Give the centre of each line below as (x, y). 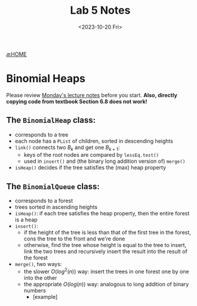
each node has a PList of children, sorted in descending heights (94, 141)
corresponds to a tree (41, 134)
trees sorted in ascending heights (56, 207)
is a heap (26, 220)
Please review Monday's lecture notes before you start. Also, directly (92, 95)
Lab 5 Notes (100, 10)
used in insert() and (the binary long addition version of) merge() (104, 161)
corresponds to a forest (44, 201)
